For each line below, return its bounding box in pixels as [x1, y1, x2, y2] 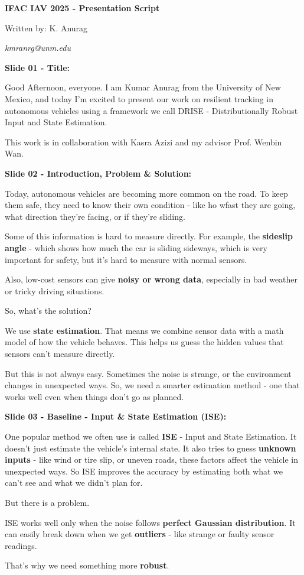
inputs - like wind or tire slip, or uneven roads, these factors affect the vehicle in [5, 453, 299, 466]
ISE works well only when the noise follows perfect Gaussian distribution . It [5, 516, 296, 528]
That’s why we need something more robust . [5, 559, 169, 571]
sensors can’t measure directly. [5, 347, 115, 360]
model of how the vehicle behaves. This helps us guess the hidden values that [5, 336, 284, 348]
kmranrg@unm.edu [5, 41, 71, 54]
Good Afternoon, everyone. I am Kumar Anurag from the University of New [5, 81, 281, 93]
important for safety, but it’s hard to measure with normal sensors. [5, 253, 247, 265]
